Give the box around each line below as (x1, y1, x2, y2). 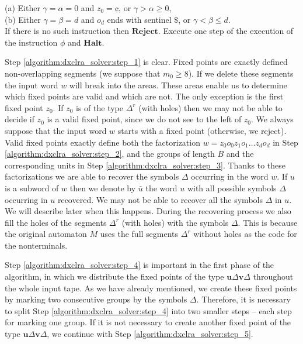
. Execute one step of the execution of (158, 25, 294, 37)
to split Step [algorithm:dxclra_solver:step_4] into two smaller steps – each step (5, 304, 292, 317)
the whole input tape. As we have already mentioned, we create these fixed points (5, 281, 297, 294)
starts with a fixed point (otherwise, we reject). (117, 124, 287, 136)
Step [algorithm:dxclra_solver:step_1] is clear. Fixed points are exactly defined (5, 56, 288, 68)
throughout (253, 270, 294, 283)
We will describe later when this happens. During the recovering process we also (5, 205, 291, 217)
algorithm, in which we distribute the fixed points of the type (5, 270, 224, 283)
